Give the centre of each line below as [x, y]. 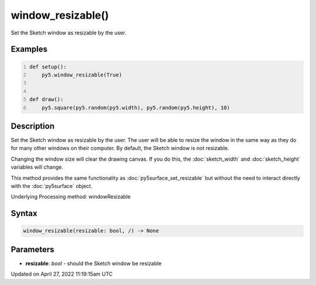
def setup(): [48, 67]
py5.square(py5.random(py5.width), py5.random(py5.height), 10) [136, 107]
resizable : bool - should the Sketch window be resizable [94, 263]
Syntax [24, 213]
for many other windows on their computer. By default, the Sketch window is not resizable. [120, 148]
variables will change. [37, 167]
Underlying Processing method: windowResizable [71, 197]
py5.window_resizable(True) [82, 75]
